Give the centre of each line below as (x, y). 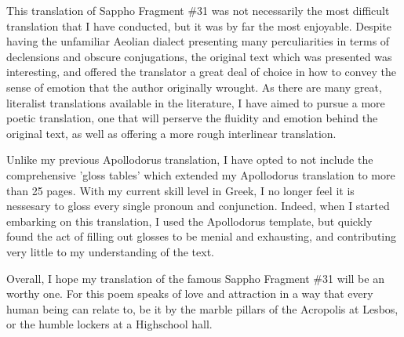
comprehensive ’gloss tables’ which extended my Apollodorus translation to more (201, 174)
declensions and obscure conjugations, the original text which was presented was (199, 56)
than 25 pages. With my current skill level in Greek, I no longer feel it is (180, 190)
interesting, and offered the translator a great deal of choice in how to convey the (201, 72)
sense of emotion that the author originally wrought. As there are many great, (194, 87)
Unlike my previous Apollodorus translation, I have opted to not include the (190, 159)
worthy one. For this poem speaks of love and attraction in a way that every (190, 294)
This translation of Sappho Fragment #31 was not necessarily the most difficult (198, 10)
